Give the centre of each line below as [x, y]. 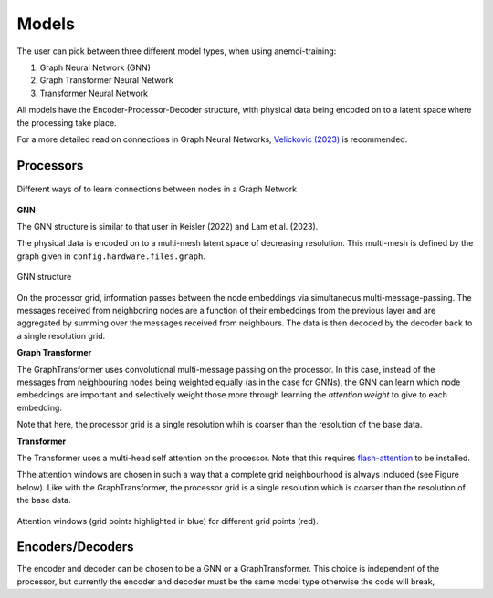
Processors [50, 165]
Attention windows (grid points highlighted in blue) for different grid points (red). [168, 521]
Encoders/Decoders [75, 547]
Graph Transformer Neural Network [106, 80]
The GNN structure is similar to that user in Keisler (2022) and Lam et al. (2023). [168, 227]
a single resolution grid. [61, 335]
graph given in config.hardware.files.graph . [111, 256]
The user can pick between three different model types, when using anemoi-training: [177, 51]
